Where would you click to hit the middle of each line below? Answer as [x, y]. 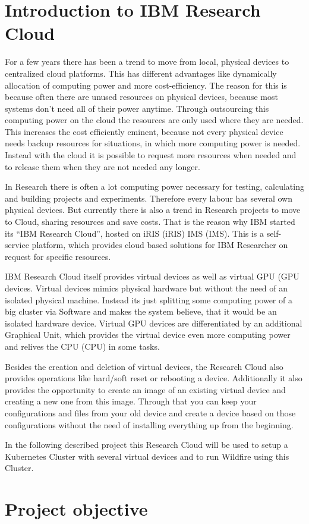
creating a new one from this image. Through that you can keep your [131, 401]
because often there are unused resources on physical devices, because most [141, 97]
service [17, 245]
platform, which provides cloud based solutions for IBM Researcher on [160, 245]
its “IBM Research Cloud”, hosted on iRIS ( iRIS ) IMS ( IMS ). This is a [135, 233]
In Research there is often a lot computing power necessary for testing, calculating [154, 186]
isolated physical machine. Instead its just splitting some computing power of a [149, 299]
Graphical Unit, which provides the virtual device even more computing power [148, 335]
